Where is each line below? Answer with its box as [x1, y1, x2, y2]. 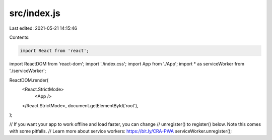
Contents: [9, 34, 30, 40]
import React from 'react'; [20, 48, 89, 53]
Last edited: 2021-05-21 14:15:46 [9, 25, 78, 31]
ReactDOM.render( [9, 77, 49, 83]
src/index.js [9, 8, 60, 19]
